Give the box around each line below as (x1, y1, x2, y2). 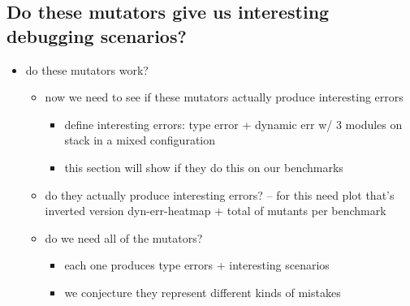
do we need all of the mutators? (45, 229, 203, 246)
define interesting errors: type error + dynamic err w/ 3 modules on (64, 115, 403, 132)
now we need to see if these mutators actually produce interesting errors (45, 88, 404, 106)
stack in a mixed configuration (64, 131, 216, 149)
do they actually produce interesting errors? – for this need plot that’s (45, 186, 395, 203)
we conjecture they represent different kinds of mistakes (64, 283, 341, 300)
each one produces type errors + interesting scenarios (64, 256, 330, 274)
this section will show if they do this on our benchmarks (64, 158, 343, 175)
